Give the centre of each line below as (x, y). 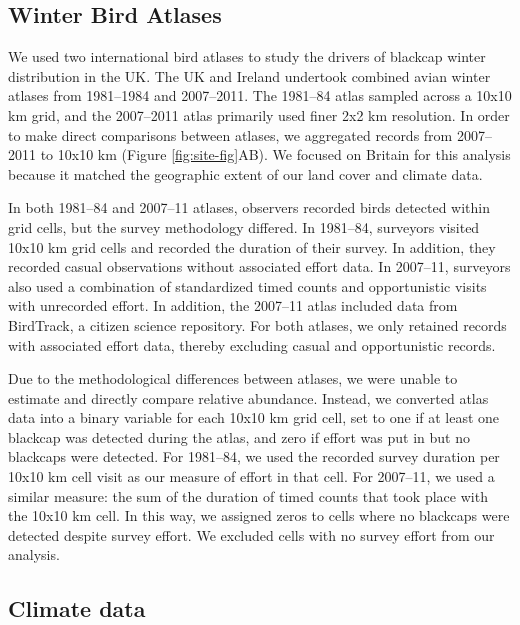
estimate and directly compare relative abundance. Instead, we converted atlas (248, 397)
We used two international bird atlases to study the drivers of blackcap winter (247, 56)
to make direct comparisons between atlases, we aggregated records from (230, 134)
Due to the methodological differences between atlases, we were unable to (233, 378)
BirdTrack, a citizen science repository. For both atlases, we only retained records (257, 324)
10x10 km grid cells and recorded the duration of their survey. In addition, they (252, 246)
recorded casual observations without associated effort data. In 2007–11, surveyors (259, 266)
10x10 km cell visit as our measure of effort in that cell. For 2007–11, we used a (251, 476)
